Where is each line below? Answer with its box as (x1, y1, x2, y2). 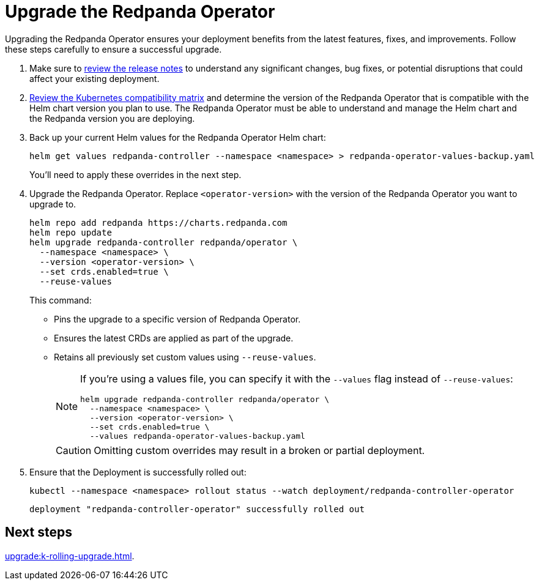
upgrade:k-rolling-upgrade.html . (5, 550, 135, 561)
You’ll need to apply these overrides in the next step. (29, 169, 242, 180)
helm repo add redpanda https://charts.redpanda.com (29, 217, 288, 228)
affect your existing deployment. (29, 73, 160, 84)
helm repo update (29, 227, 112, 237)
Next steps (5, 524, 72, 540)
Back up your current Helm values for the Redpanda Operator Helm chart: (29, 132, 326, 143)
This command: (29, 294, 92, 305)
